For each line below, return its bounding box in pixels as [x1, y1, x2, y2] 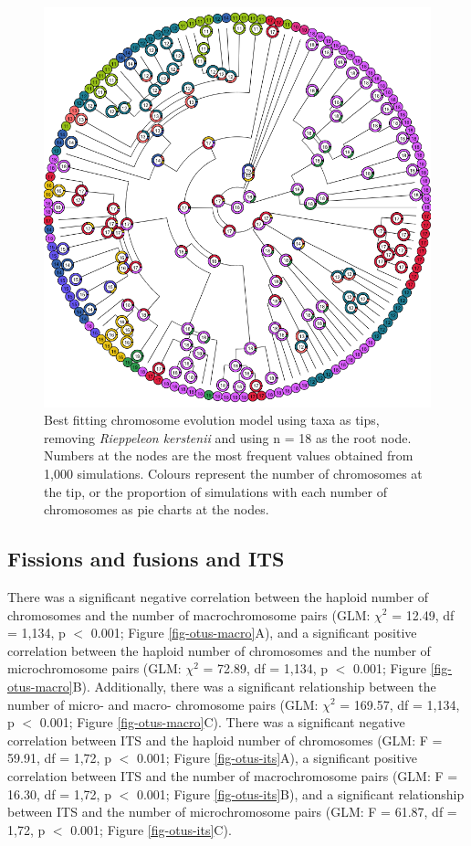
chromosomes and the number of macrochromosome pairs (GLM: [7, 605, 371, 624]
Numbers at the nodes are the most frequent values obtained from [44, 446, 413, 465]
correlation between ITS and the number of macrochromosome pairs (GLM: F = [7, 766, 458, 785]
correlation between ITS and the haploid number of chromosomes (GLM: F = [7, 730, 443, 749]
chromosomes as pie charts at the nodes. [44, 500, 269, 519]
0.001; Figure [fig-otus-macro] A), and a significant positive [90, 623, 417, 642]
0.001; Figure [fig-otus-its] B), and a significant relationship [136, 784, 465, 803]
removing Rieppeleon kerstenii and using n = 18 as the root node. [44, 428, 412, 447]
